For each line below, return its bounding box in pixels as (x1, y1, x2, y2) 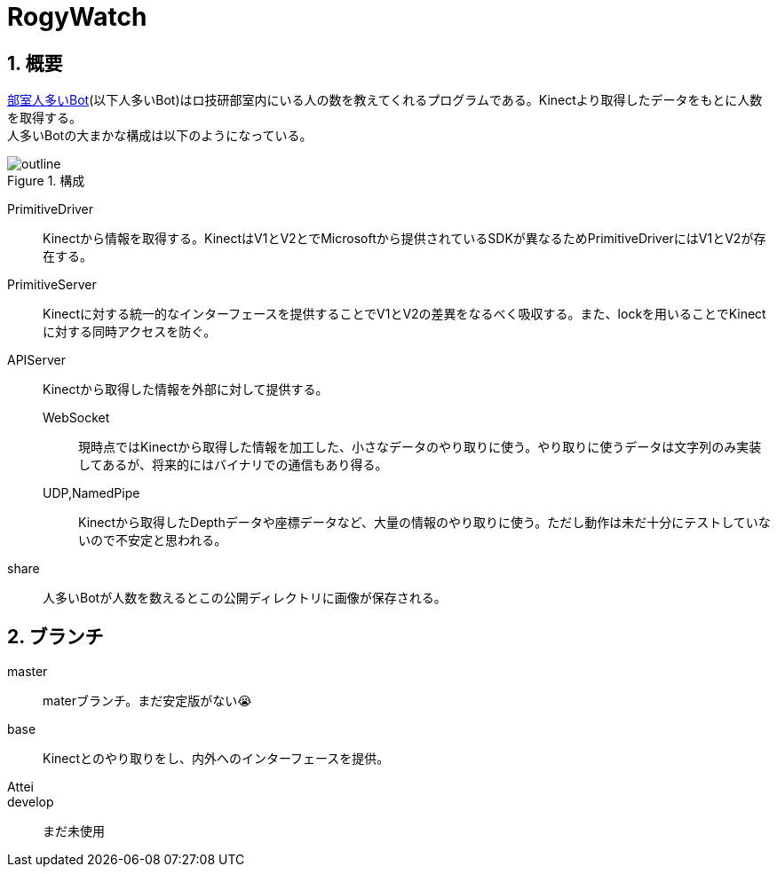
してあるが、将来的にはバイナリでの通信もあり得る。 (78, 457, 388, 473)
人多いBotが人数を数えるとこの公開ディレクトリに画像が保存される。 (43, 590, 447, 606)
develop (7, 794, 54, 810)
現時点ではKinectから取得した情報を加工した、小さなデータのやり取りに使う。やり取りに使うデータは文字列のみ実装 (78, 439, 762, 455)
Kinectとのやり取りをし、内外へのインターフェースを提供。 (43, 751, 390, 767)
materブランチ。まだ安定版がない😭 (43, 693, 252, 709)
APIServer (7, 352, 67, 368)
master (7, 664, 48, 680)
